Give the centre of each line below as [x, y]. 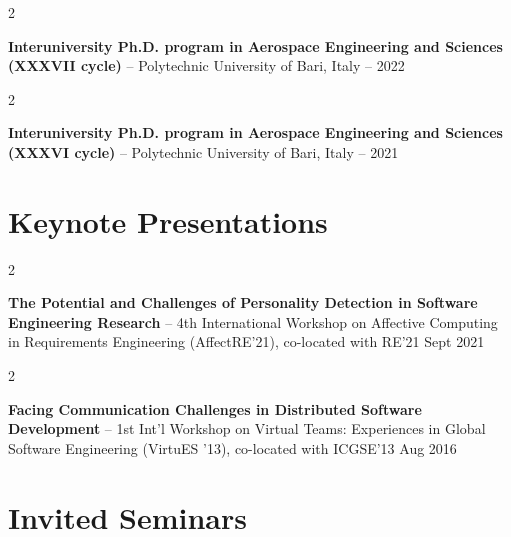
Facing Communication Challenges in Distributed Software [215, 408]
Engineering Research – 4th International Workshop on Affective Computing [253, 321]
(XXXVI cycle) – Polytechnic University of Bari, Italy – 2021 [203, 151]
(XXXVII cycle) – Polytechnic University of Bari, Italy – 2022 [206, 65]
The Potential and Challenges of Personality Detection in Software [243, 302]
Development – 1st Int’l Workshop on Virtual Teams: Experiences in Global [247, 428]
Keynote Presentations [168, 220]
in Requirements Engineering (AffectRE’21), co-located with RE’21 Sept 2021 [246, 341]
